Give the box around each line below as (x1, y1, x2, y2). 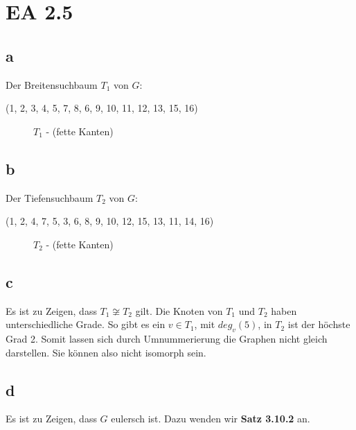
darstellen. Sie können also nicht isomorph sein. (6, 345, 206, 359)
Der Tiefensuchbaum (6, 190, 94, 205)
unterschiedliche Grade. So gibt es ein (6, 317, 166, 332)
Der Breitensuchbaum (6, 77, 98, 92)
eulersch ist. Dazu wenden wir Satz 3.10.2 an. (111, 411, 310, 426)
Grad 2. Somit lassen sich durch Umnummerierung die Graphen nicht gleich (6, 331, 328, 345)
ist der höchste (287, 317, 350, 332)
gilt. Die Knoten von (135, 303, 223, 318)
